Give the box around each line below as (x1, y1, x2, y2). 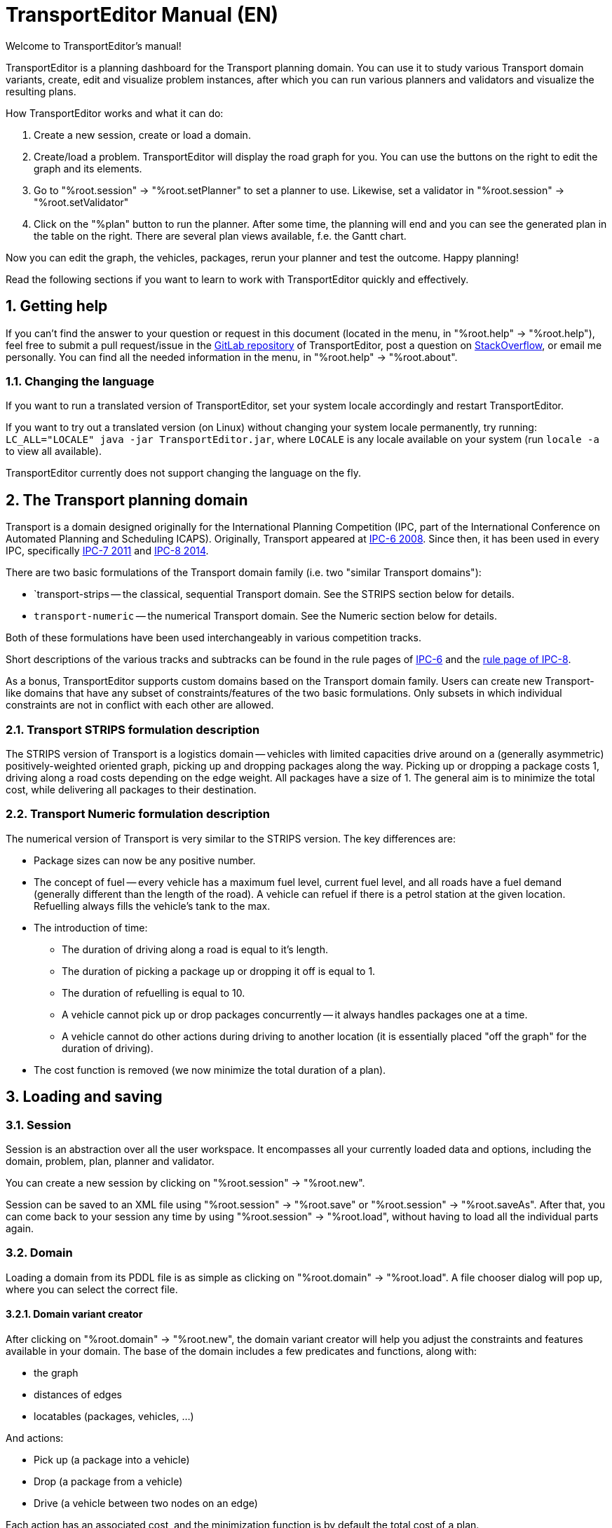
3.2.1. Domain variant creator (6, 1308, 143, 1321)
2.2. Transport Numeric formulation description (6, 807, 270, 821)
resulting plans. (6, 85, 76, 97)
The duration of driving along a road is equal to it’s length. (62, 943, 328, 955)
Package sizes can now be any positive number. (34, 854, 256, 866)
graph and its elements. (34, 162, 142, 175)
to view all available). (6, 445, 102, 458)
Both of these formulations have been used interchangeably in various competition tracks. (6, 632, 421, 644)
